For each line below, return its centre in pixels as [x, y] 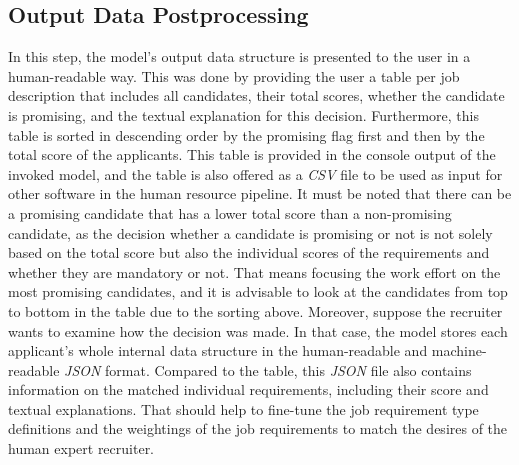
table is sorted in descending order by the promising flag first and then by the [246, 134]
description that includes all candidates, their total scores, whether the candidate [256, 95]
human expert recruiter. [81, 448]
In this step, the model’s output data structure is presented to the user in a [239, 56]
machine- [459, 350]
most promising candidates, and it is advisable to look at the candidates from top [258, 291]
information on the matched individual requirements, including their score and [248, 389]
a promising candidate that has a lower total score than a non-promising [230, 212]
